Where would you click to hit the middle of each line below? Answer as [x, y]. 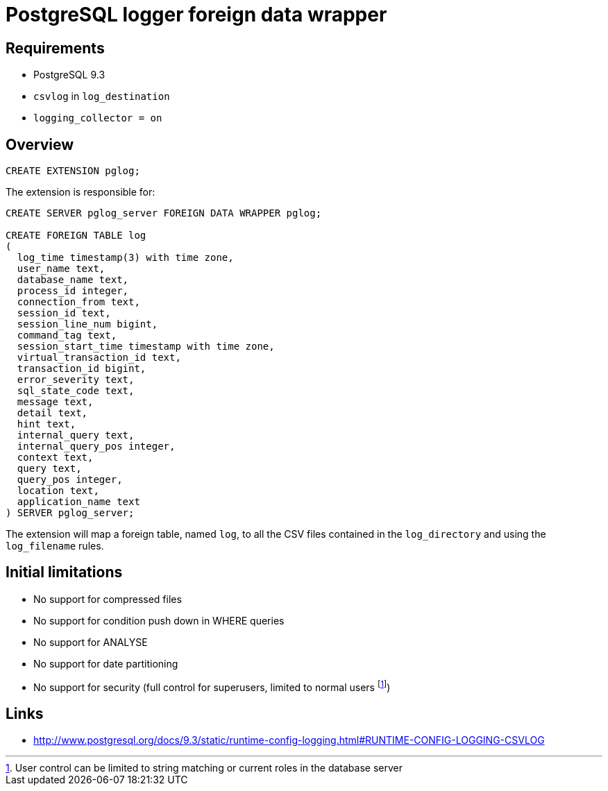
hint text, [47, 424]
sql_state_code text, [76, 391]
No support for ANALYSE [91, 642]
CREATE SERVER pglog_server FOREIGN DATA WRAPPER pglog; [164, 213]
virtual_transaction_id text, [99, 358]
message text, [55, 402]
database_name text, [73, 280]
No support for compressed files [108, 599]
